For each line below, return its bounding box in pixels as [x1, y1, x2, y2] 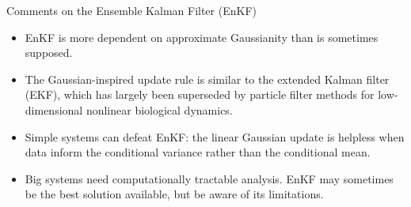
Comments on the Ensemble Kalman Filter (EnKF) [6, 2, 257, 18]
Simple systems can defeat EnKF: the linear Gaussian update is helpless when [25, 128, 405, 145]
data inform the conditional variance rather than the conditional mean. [25, 144, 371, 160]
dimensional [25, 101, 83, 118]
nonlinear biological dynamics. [86, 101, 233, 118]
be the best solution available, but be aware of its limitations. [25, 186, 324, 202]
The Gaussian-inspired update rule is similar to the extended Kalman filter [25, 70, 390, 87]
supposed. [25, 44, 73, 61]
